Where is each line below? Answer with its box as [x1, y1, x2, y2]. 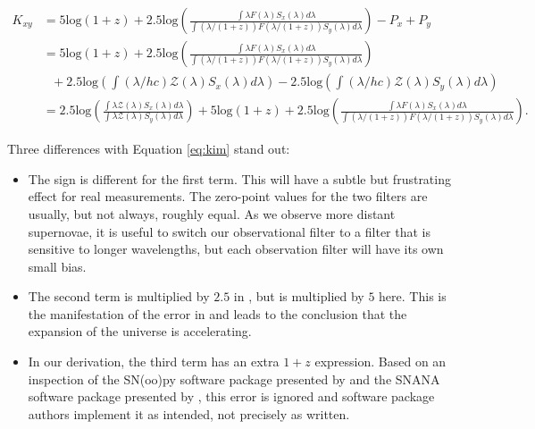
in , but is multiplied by [233, 287, 364, 306]
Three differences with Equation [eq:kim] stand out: [7, 139, 290, 158]
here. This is [379, 287, 447, 306]
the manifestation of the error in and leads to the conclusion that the [28, 304, 407, 323]
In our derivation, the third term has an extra [28, 352, 280, 371]
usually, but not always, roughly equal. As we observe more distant [28, 204, 396, 223]
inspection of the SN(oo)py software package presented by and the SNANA [28, 369, 440, 388]
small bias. [28, 257, 87, 275]
